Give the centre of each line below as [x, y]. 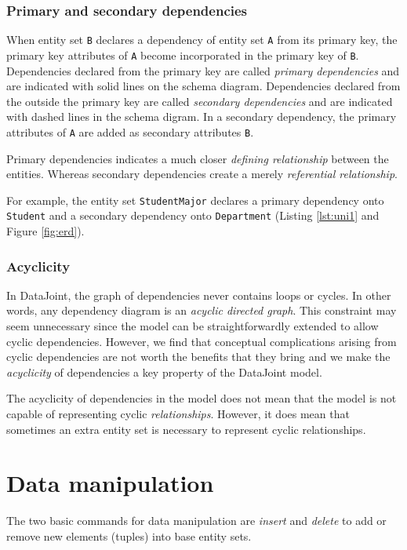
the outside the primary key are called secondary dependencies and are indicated [200, 101]
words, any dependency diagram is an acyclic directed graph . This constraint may [202, 310]
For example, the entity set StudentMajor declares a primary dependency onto [195, 200]
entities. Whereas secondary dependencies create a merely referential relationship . [202, 174]
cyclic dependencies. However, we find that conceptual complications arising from [202, 341]
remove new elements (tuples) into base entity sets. [129, 535]
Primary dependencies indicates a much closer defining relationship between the [198, 158]
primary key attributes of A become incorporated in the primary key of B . [183, 55]
